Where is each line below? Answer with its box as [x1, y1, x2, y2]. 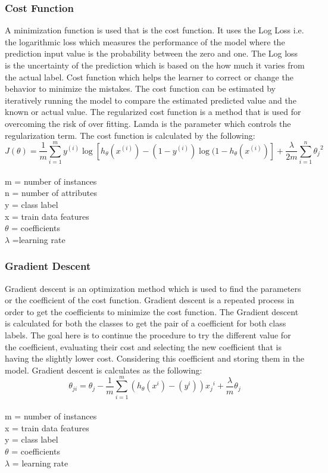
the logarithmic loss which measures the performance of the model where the [5, 35, 285, 48]
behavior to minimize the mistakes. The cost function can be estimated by [5, 82, 276, 95]
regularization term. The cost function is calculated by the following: [5, 129, 255, 141]
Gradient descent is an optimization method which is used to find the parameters [5, 282, 301, 294]
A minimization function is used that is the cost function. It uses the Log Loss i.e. [5, 24, 304, 36]
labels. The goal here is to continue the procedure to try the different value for [5, 329, 291, 341]
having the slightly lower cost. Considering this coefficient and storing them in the [5, 352, 304, 365]
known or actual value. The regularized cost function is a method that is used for [5, 105, 301, 118]
